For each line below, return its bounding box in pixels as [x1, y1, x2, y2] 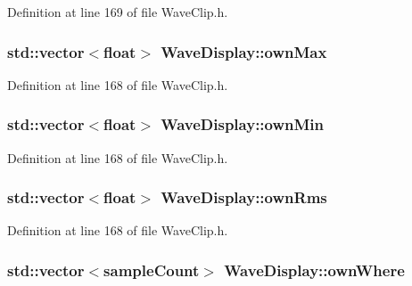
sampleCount [103, 258, 200, 281]
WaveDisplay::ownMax [161, 40, 327, 62]
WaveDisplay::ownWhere [224, 258, 405, 281]
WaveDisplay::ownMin [161, 113, 325, 135]
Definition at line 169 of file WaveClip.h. [7, 3, 228, 20]
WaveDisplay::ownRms [161, 186, 327, 208]
